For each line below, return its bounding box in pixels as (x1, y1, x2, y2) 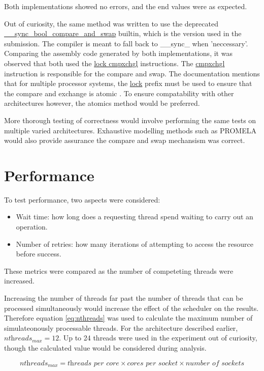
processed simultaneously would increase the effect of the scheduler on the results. (4, 302, 259, 313)
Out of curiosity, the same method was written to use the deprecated (4, 18, 218, 28)
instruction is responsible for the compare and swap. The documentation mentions (4, 68, 260, 78)
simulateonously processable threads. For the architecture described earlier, (4, 322, 238, 333)
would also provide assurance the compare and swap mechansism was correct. (4, 135, 245, 146)
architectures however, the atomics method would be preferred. (4, 98, 200, 108)
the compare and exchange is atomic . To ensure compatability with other (4, 88, 234, 98)
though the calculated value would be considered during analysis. (4, 342, 207, 353)
